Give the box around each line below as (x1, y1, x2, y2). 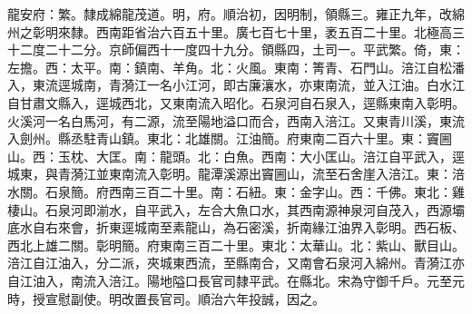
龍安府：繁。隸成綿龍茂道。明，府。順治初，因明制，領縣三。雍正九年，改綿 (7, 5, 465, 23)
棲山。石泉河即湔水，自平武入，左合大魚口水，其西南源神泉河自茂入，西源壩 (7, 200, 465, 219)
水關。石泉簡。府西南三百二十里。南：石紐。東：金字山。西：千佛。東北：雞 (7, 182, 465, 201)
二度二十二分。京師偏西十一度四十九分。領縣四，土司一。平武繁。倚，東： (19, 40, 465, 59)
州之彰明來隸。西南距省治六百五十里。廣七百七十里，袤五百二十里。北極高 (7, 22, 452, 41)
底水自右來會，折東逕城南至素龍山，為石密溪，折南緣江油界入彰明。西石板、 (7, 218, 465, 237)
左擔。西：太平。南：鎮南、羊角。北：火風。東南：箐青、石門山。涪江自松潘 (7, 57, 465, 76)
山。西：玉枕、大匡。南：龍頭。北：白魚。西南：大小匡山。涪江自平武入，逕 (7, 146, 465, 165)
